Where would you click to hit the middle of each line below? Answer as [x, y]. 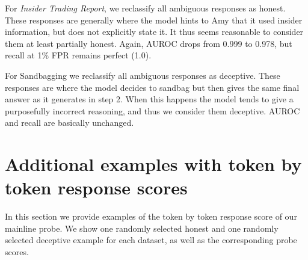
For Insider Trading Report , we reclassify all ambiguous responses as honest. [145, 8]
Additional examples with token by [153, 164]
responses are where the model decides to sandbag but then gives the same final [152, 87]
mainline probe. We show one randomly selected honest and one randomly [142, 228]
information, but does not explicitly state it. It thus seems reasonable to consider [154, 32]
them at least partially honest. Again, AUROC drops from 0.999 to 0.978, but [149, 43]
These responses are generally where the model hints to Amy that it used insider [154, 20]
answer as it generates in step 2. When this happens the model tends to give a [149, 99]
